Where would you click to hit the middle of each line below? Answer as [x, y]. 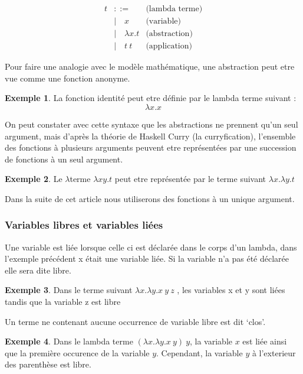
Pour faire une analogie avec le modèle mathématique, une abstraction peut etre [150, 66]
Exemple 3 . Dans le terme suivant [69, 290]
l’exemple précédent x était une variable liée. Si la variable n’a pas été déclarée [147, 258]
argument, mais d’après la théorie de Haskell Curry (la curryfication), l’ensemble [150, 136]
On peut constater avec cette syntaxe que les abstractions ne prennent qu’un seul [151, 124]
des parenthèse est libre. [48, 364]
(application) [169, 46]
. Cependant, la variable [200, 352]
